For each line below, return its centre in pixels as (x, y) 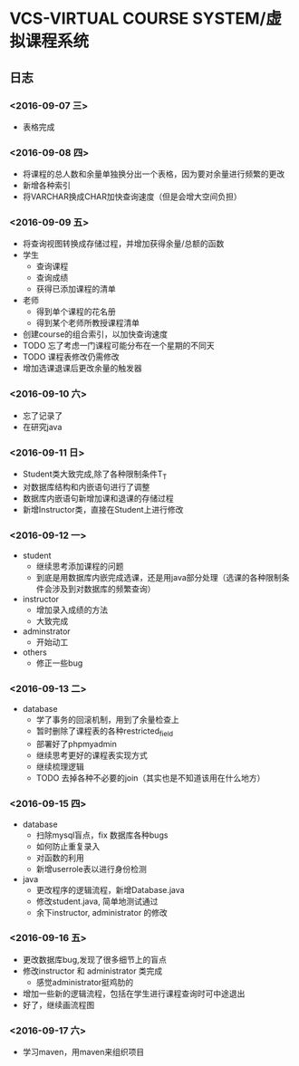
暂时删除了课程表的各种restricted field (105, 732)
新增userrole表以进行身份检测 (91, 869)
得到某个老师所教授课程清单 (88, 323)
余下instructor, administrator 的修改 (101, 912)
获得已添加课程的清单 (76, 289)
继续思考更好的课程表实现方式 (92, 755)
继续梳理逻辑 (60, 767)
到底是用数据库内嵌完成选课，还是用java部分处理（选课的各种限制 (159, 578)
